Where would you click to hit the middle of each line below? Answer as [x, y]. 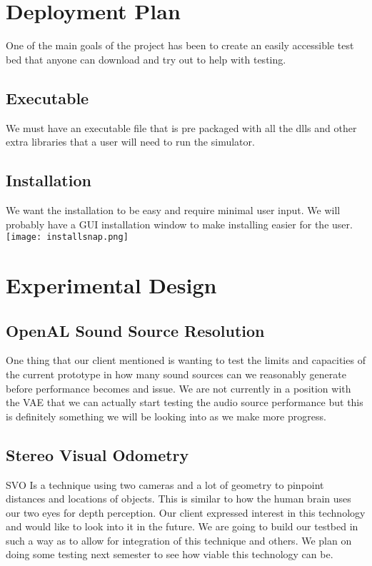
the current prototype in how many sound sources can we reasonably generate [176, 374]
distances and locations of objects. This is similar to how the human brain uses [179, 499]
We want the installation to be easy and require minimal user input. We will [173, 209]
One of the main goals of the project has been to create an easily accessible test [180, 45]
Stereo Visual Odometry [97, 454]
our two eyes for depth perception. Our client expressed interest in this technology [186, 512]
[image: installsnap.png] [67, 237]
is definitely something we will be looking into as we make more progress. [166, 416]
